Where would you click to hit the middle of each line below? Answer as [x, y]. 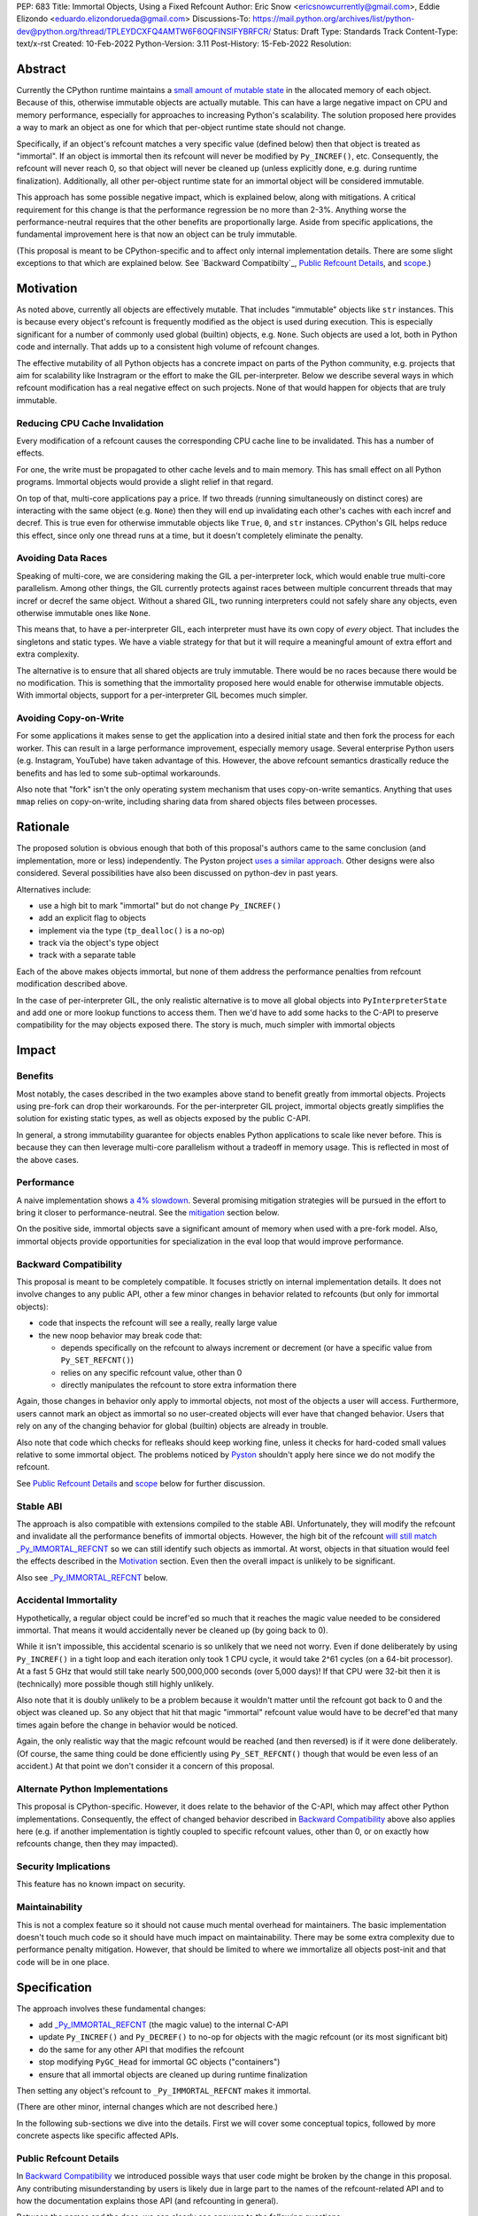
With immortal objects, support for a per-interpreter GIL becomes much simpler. [162, 695]
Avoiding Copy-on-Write [70, 718]
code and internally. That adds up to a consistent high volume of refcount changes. [168, 347]
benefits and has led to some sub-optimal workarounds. [119, 773]
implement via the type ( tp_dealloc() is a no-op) [132, 930]
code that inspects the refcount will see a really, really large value [158, 1323]
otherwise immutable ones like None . [84, 613]
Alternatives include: [54, 889]
